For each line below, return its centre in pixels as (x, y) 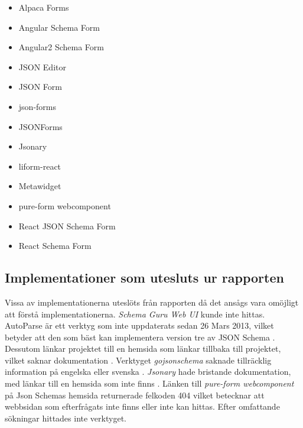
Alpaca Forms (44, 7)
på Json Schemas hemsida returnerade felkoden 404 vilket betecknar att (135, 395)
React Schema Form (55, 246)
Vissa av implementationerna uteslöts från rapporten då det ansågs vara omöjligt (152, 302)
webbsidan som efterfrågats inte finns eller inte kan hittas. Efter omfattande (142, 406)
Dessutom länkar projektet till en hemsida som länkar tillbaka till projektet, (143, 348)
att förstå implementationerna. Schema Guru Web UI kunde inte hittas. (135, 314)
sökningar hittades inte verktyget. (66, 418)
